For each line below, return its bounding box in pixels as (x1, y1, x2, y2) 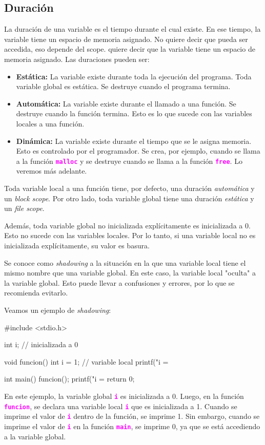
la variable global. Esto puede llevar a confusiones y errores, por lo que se (4, 277, 235, 288)
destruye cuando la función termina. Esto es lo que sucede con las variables (16, 108, 252, 119)
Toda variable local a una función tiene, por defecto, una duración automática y (4, 182, 255, 193)
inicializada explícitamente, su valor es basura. (4, 240, 150, 250)
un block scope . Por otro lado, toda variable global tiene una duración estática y (4, 193, 254, 203)
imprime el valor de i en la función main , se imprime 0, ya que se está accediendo (4, 420, 260, 431)
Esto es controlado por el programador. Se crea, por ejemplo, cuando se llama (16, 145, 260, 156)
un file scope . (4, 203, 45, 214)
